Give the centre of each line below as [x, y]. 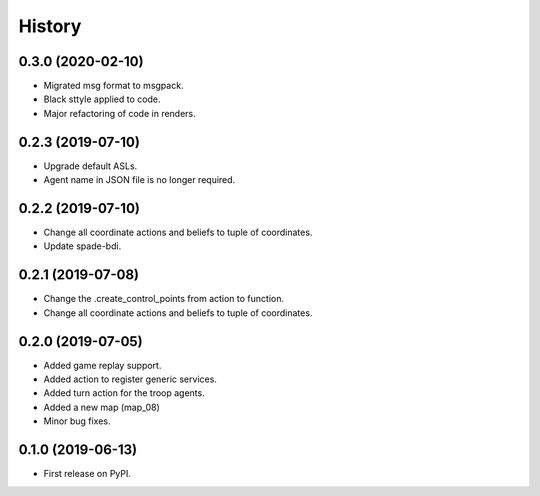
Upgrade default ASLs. [90, 166]
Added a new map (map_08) [101, 407]
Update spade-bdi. [82, 246]
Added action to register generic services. [130, 379]
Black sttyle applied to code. [102, 99]
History [50, 26]
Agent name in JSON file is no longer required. [139, 180]
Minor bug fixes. [77, 421]
